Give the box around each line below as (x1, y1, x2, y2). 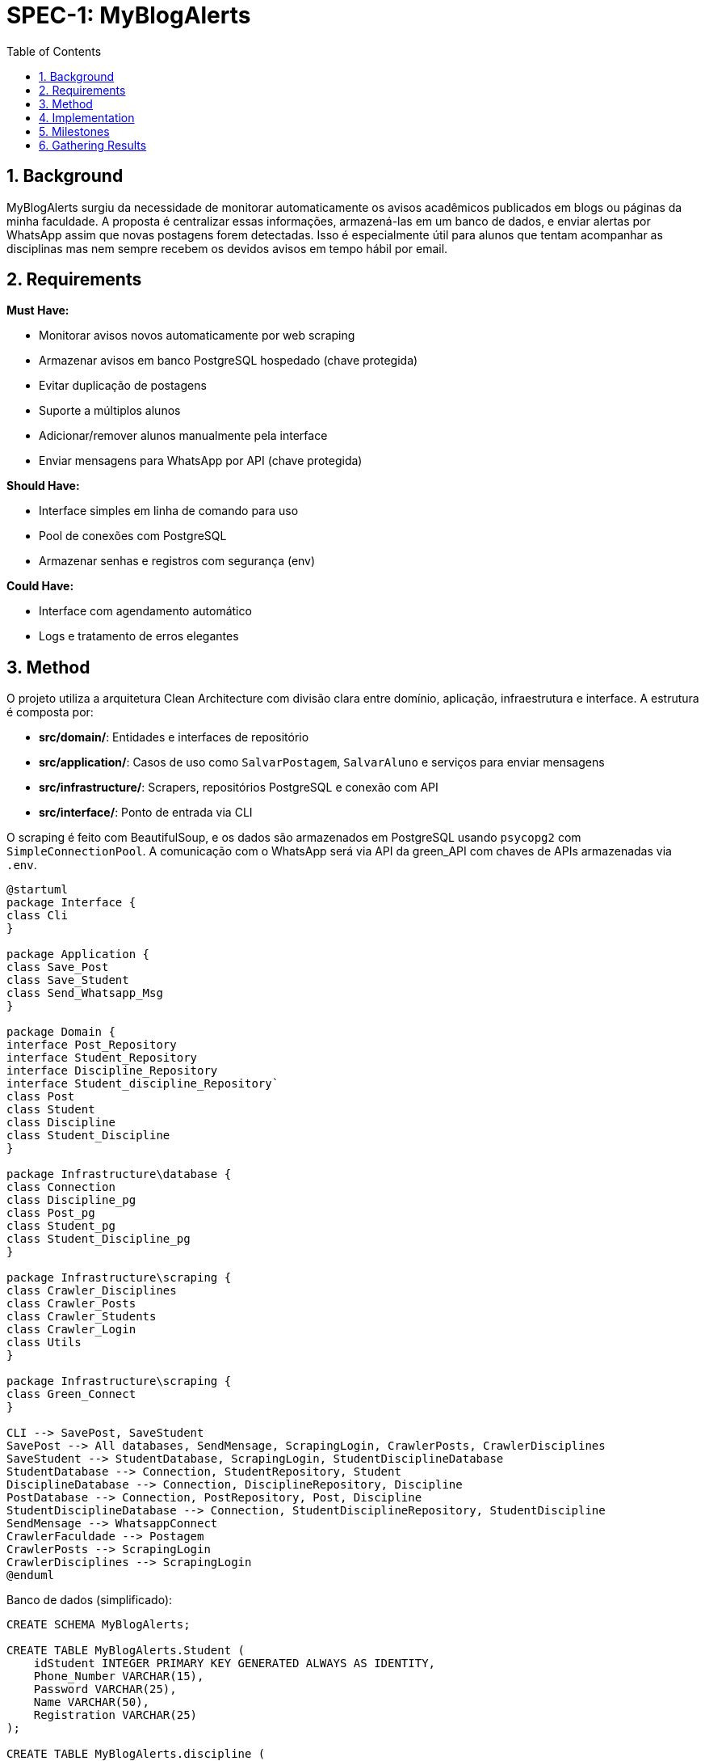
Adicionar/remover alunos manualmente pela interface (39, 429, 328, 443)
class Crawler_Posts (6, 1297, 136, 1311)
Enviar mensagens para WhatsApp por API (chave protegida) (39, 454, 363, 468)
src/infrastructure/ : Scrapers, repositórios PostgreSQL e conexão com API (39, 780, 439, 795)
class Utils (6, 1336, 82, 1349)
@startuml (6, 883, 68, 897)
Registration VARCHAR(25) (33, 1708, 198, 1722)
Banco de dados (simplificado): (6, 1593, 173, 1607)
